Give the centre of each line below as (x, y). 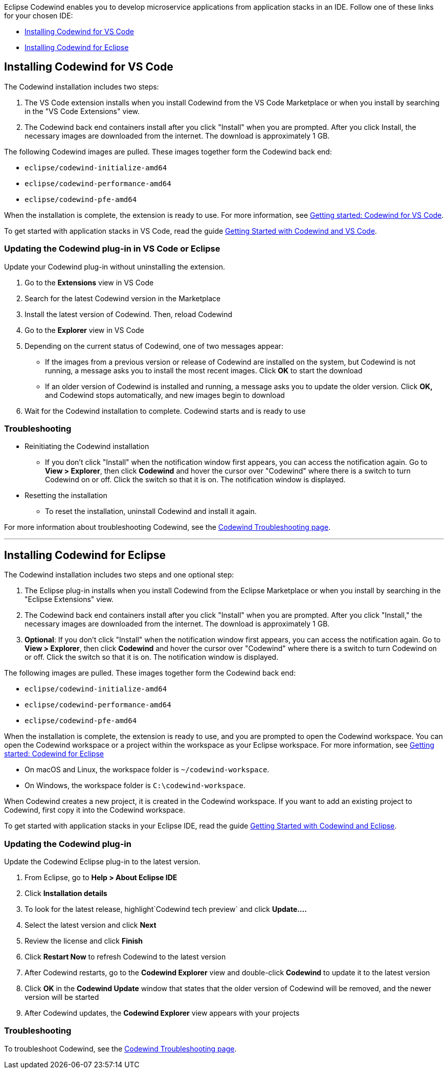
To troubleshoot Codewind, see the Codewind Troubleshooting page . (120, 1048)
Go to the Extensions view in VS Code (89, 282)
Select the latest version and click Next (91, 925)
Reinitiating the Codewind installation (87, 446)
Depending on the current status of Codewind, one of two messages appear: (154, 346)
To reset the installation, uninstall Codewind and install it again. (151, 511)
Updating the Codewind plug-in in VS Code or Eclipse (112, 249)
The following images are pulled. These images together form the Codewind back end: (150, 673)
